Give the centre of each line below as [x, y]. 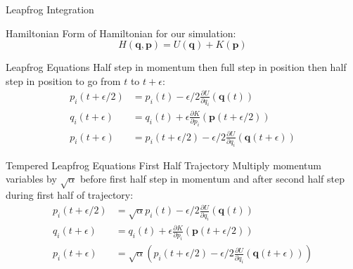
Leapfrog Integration [50, 9]
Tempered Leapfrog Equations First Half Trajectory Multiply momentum [163, 165]
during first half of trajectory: [70, 195]
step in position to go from [63, 80]
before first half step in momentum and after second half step [212, 179]
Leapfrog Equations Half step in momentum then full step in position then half [176, 67]
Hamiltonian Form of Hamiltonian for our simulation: [121, 33]
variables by [31, 179]
